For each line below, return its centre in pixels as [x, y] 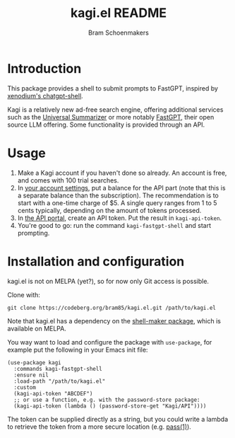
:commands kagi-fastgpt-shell [58, 369]
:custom [25, 387]
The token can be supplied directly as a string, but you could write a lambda [117, 419]
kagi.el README [119, 13]
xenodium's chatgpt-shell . [45, 96]
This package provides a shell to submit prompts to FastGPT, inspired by [113, 88]
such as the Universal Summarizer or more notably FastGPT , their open [111, 117]
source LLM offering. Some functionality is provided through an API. [106, 125]
